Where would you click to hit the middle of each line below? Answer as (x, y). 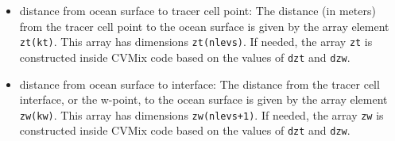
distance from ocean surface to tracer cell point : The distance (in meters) (197, 10)
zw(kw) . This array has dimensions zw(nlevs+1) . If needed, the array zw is (201, 114)
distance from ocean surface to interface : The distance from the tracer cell (199, 84)
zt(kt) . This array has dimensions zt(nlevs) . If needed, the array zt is (196, 42)
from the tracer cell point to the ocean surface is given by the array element (204, 26)
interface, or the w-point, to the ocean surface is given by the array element (203, 99)
